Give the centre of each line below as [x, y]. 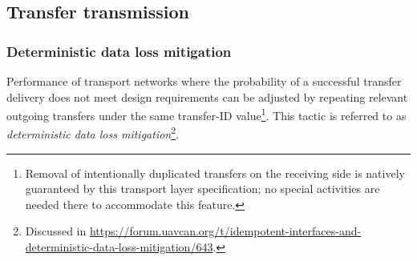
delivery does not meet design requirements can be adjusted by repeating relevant [207, 96]
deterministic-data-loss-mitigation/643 [119, 247]
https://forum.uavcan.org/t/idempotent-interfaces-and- [225, 231]
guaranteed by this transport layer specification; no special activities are [202, 189]
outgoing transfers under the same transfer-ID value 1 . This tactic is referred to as [206, 114]
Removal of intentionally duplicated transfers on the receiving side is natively [215, 173]
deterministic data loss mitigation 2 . [93, 133]
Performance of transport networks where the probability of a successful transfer [204, 81]
